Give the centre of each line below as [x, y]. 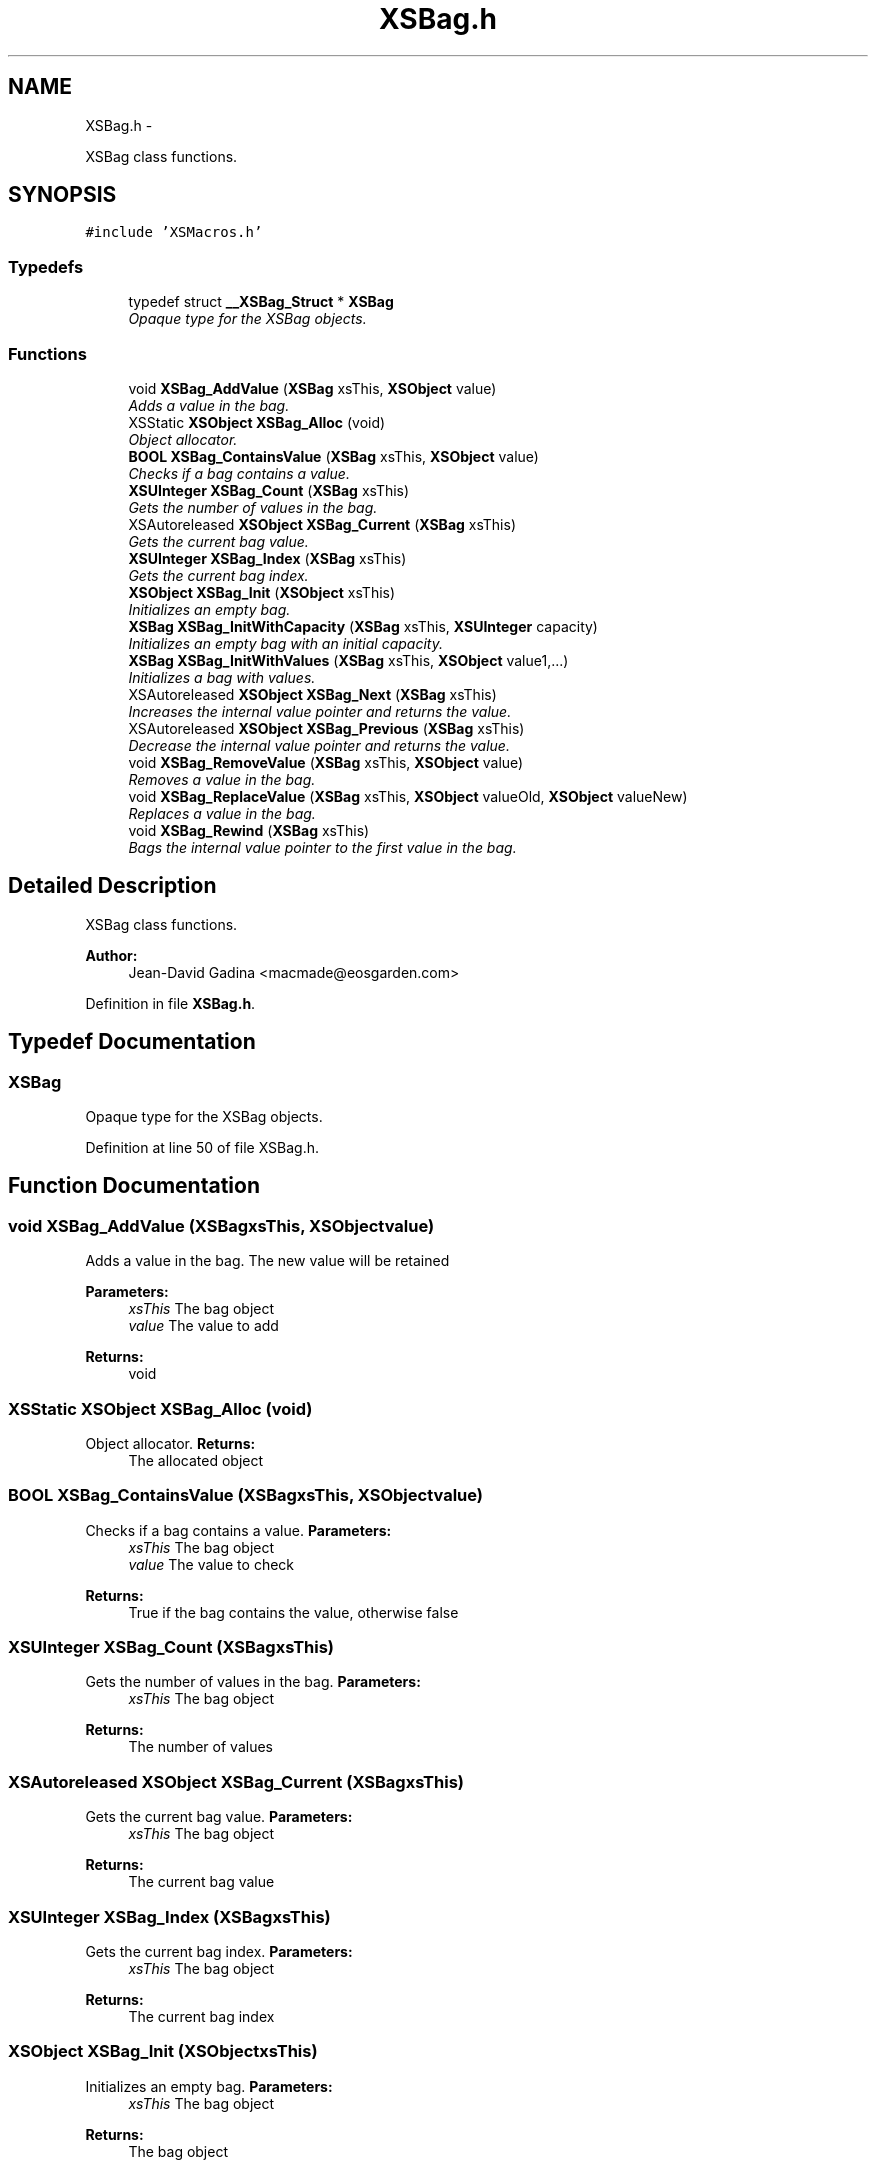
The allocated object [196, 1460]
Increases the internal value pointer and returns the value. [320, 711]
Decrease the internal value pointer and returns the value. [319, 745]
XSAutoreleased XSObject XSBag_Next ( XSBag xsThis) [312, 694]
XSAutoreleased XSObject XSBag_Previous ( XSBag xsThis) [326, 728]
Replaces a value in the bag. [222, 813]
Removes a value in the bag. [222, 779]
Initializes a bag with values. [222, 677]
